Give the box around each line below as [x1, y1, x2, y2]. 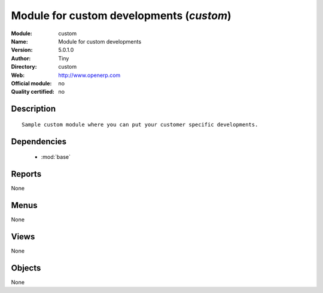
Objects [11, 263, 41, 273]
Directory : [11, 63, 37, 70]
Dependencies [11, 136, 67, 146]
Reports [11, 169, 42, 179]
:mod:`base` [41, 153, 71, 161]
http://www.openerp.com [58, 72, 121, 79]
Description [11, 104, 56, 114]
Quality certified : [11, 88, 55, 95]
